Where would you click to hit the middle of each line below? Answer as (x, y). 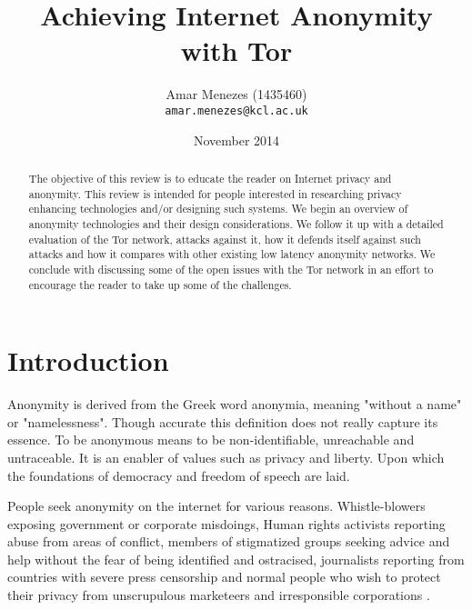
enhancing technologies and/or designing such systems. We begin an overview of (218, 209)
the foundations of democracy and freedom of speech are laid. (179, 475)
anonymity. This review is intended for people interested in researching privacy (215, 193)
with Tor (236, 50)
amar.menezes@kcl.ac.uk (236, 110)
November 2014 (236, 140)
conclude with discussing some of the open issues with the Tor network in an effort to (231, 269)
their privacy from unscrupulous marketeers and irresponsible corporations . (219, 595)
